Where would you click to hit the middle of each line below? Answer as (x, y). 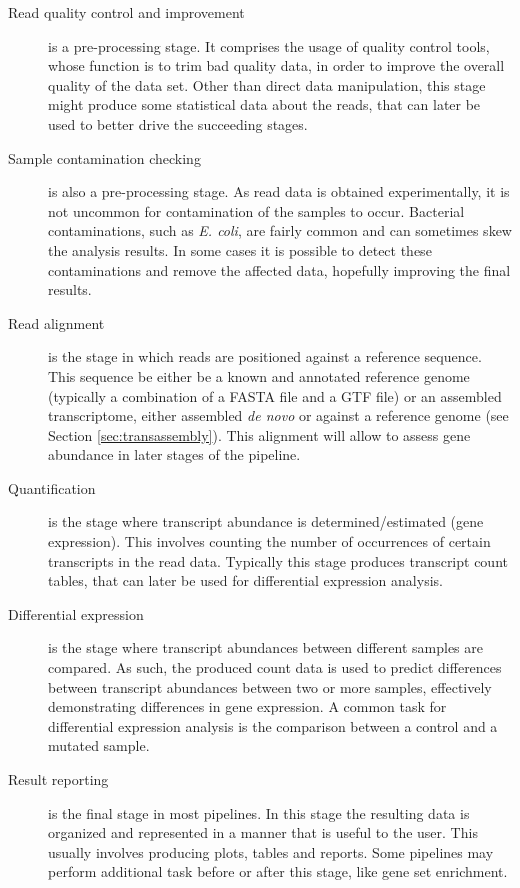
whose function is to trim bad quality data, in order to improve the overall (276, 65)
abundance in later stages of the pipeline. (174, 454)
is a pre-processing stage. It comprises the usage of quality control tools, (269, 45)
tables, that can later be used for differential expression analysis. (245, 580)
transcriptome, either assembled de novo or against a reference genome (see (278, 415)
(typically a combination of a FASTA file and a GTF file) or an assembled (275, 395)
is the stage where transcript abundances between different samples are (265, 647)
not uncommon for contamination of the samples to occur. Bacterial (256, 210)
